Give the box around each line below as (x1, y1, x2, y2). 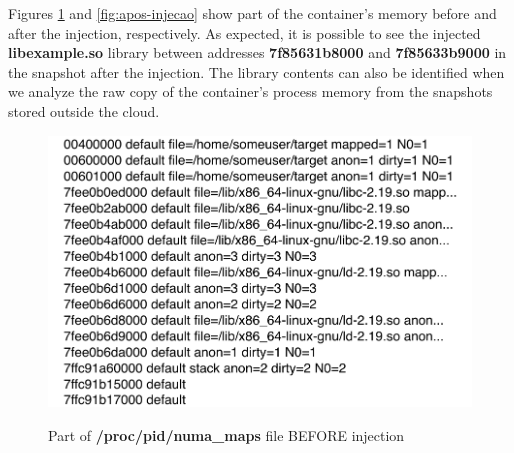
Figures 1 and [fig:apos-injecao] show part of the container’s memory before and (8, 3, 497, 23)
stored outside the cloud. (8, 100, 160, 121)
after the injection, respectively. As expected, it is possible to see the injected (8, 22, 481, 43)
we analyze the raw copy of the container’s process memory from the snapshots (8, 81, 493, 102)
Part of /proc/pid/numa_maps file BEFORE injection (48, 424, 405, 445)
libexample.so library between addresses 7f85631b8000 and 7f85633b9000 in (8, 42, 507, 63)
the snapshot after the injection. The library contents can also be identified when (8, 61, 505, 82)
